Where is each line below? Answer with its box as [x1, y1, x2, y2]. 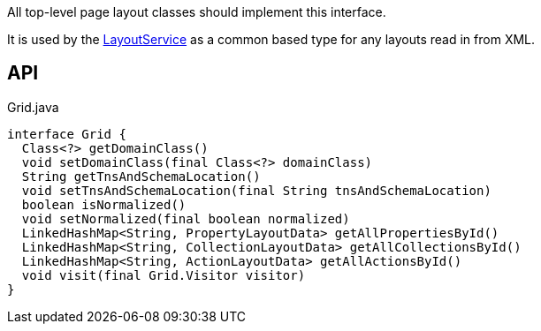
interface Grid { [7, 126, 126, 141]
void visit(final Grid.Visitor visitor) [21, 267, 306, 282]
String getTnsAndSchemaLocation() [21, 169, 261, 184]
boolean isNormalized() [21, 197, 187, 212]
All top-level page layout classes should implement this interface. [7, 4, 386, 19]
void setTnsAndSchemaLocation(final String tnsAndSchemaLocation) [21, 183, 491, 198]
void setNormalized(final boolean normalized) [21, 211, 350, 226]
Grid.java [7, 99, 59, 115]
